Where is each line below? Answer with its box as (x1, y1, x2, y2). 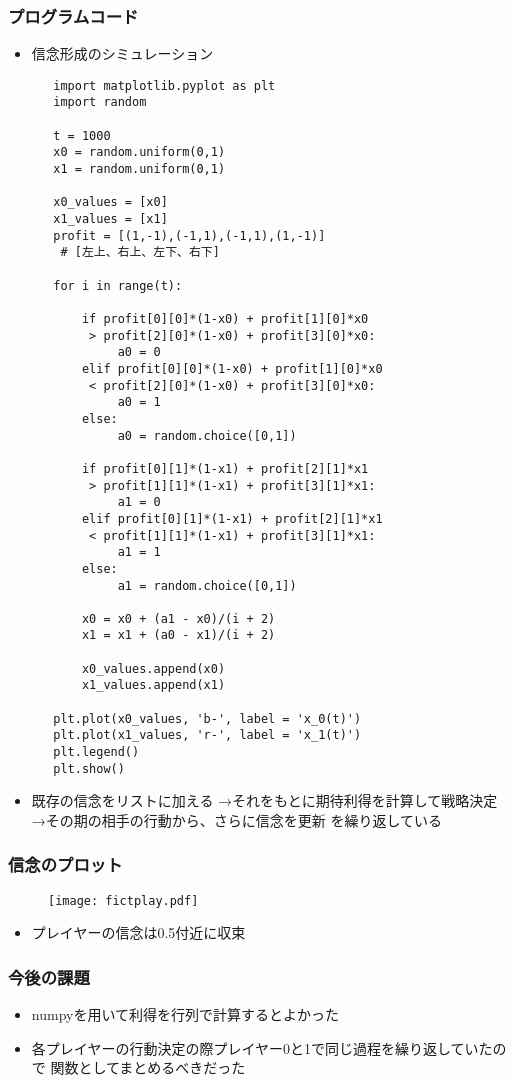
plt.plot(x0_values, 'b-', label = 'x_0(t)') (53, 711, 362, 726)
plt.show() (53, 761, 125, 776)
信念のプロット (8, 852, 123, 877)
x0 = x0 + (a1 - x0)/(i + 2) (81, 611, 276, 626)
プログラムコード (8, 3, 139, 28)
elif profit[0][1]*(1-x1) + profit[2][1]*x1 (81, 511, 383, 526)
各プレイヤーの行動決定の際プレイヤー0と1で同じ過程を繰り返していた (31, 1037, 493, 1058)
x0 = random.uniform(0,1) (53, 145, 226, 160)
